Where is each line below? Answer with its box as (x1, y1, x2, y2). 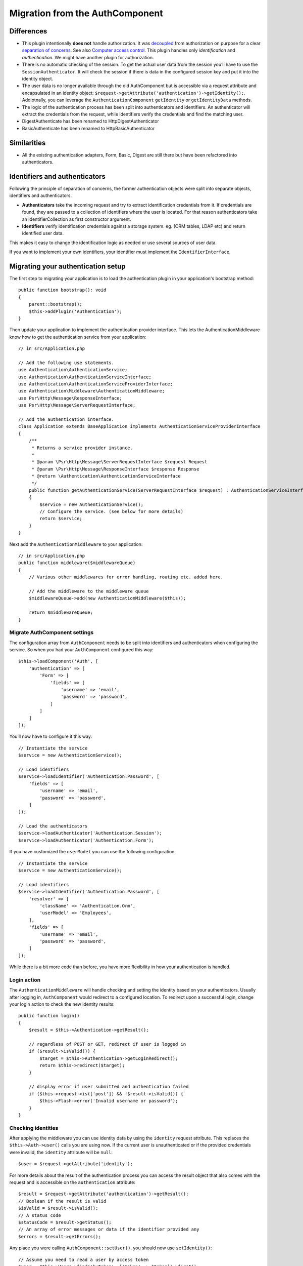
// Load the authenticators (18, 823, 88, 829)
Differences (9, 27, 47, 35)
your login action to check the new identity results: (9, 1001, 115, 1007)
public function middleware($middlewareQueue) (18, 560, 136, 566)
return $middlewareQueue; (28, 610, 93, 615)
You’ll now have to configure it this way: (9, 733, 92, 739)
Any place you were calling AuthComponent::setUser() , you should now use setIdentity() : (9, 1245, 212, 1251)
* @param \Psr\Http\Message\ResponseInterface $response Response (31, 466, 199, 472)
